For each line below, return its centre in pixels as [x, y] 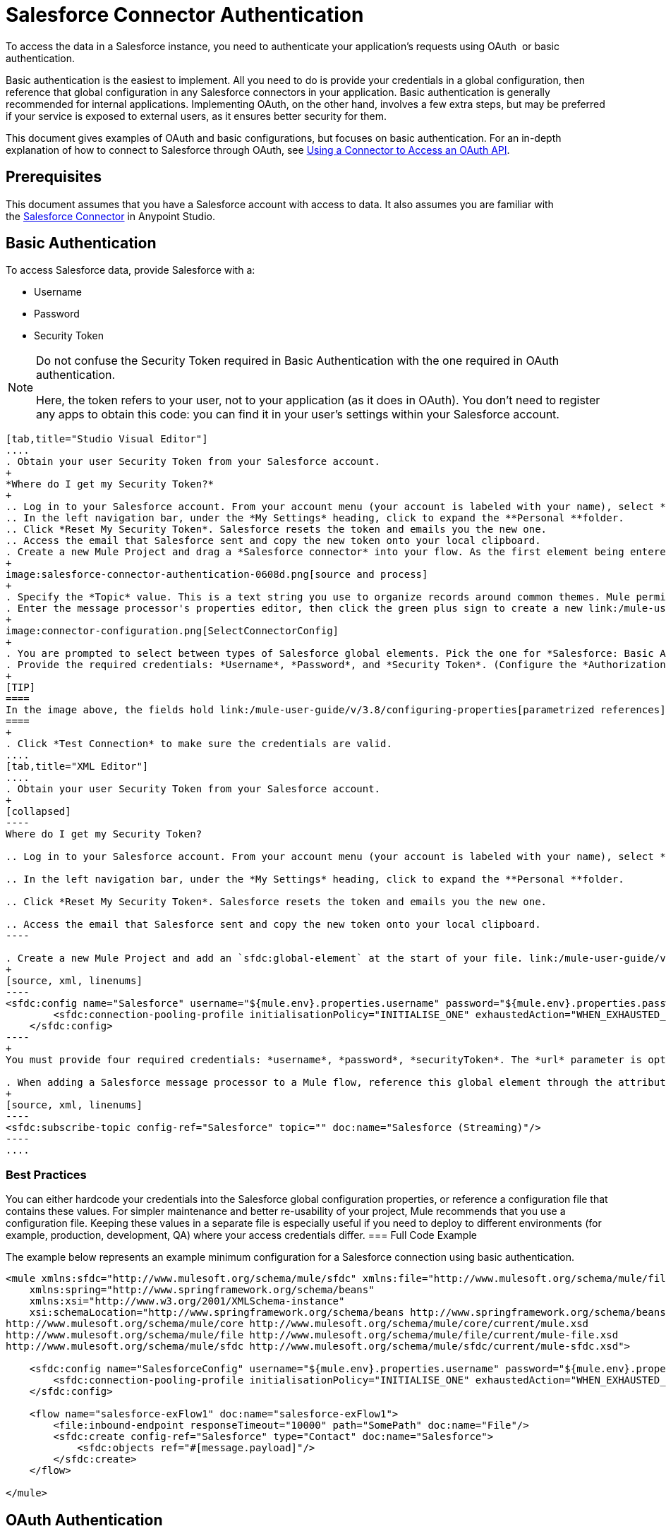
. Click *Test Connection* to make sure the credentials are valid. [199, 744]
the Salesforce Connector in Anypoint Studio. [111, 216]
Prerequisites [54, 177]
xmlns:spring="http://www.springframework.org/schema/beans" [202, 1290]
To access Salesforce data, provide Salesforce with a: [131, 270]
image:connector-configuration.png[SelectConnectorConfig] [172, 631]
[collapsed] [38, 812]
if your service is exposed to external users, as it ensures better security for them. [196, 116]
